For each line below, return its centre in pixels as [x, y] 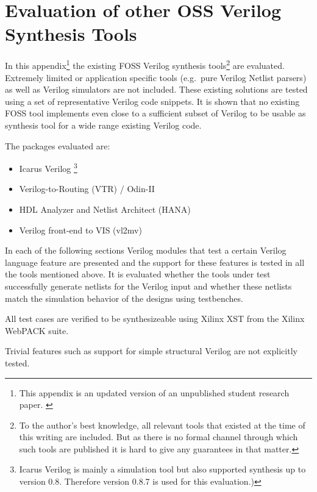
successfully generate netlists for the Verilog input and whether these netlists [148, 286]
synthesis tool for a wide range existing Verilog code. [103, 125]
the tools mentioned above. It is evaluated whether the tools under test [138, 274]
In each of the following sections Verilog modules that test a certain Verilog [146, 250]
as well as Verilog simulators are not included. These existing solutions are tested [156, 89]
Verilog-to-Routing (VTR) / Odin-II [87, 189]
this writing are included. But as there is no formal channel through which [158, 437]
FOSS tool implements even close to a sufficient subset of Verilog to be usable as [155, 113]
